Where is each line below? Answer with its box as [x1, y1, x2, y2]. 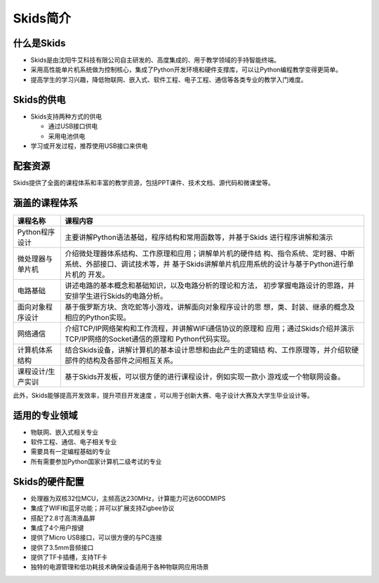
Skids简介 [13, 11, 72, 26]
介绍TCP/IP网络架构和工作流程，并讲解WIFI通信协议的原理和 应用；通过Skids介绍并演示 [64, 323, 354, 333]
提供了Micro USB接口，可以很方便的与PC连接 [30, 533, 163, 542]
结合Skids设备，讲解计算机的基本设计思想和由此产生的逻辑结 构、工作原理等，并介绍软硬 [64, 344, 359, 354]
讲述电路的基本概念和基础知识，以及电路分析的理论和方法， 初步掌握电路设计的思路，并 [64, 281, 355, 290]
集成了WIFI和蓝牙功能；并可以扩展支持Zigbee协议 [30, 504, 175, 512]
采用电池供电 [48, 132, 86, 140]
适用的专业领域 [13, 409, 78, 421]
